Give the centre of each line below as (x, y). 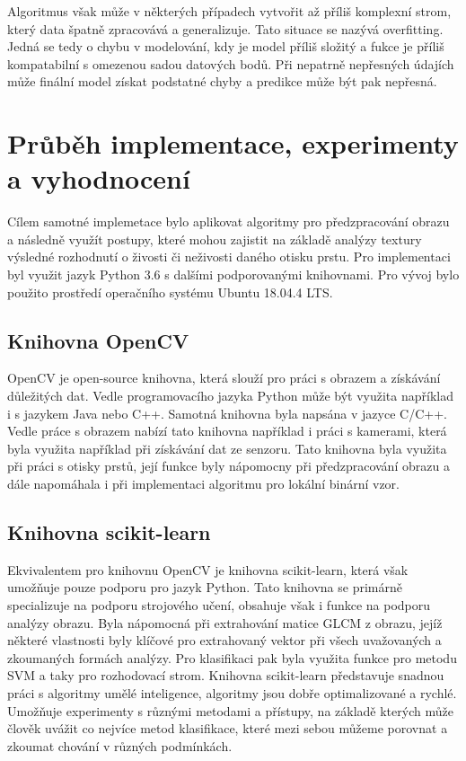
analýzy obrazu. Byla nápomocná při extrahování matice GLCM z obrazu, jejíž (225, 622)
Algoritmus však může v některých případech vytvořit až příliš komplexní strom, (229, 11)
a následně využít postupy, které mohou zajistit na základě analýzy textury (215, 239)
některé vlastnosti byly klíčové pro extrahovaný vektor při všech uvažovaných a (224, 640)
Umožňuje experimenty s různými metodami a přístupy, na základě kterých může (230, 710)
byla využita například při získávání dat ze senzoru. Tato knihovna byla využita (227, 448)
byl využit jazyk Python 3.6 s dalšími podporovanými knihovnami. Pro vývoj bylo (233, 274)
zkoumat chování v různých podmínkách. (120, 745)
